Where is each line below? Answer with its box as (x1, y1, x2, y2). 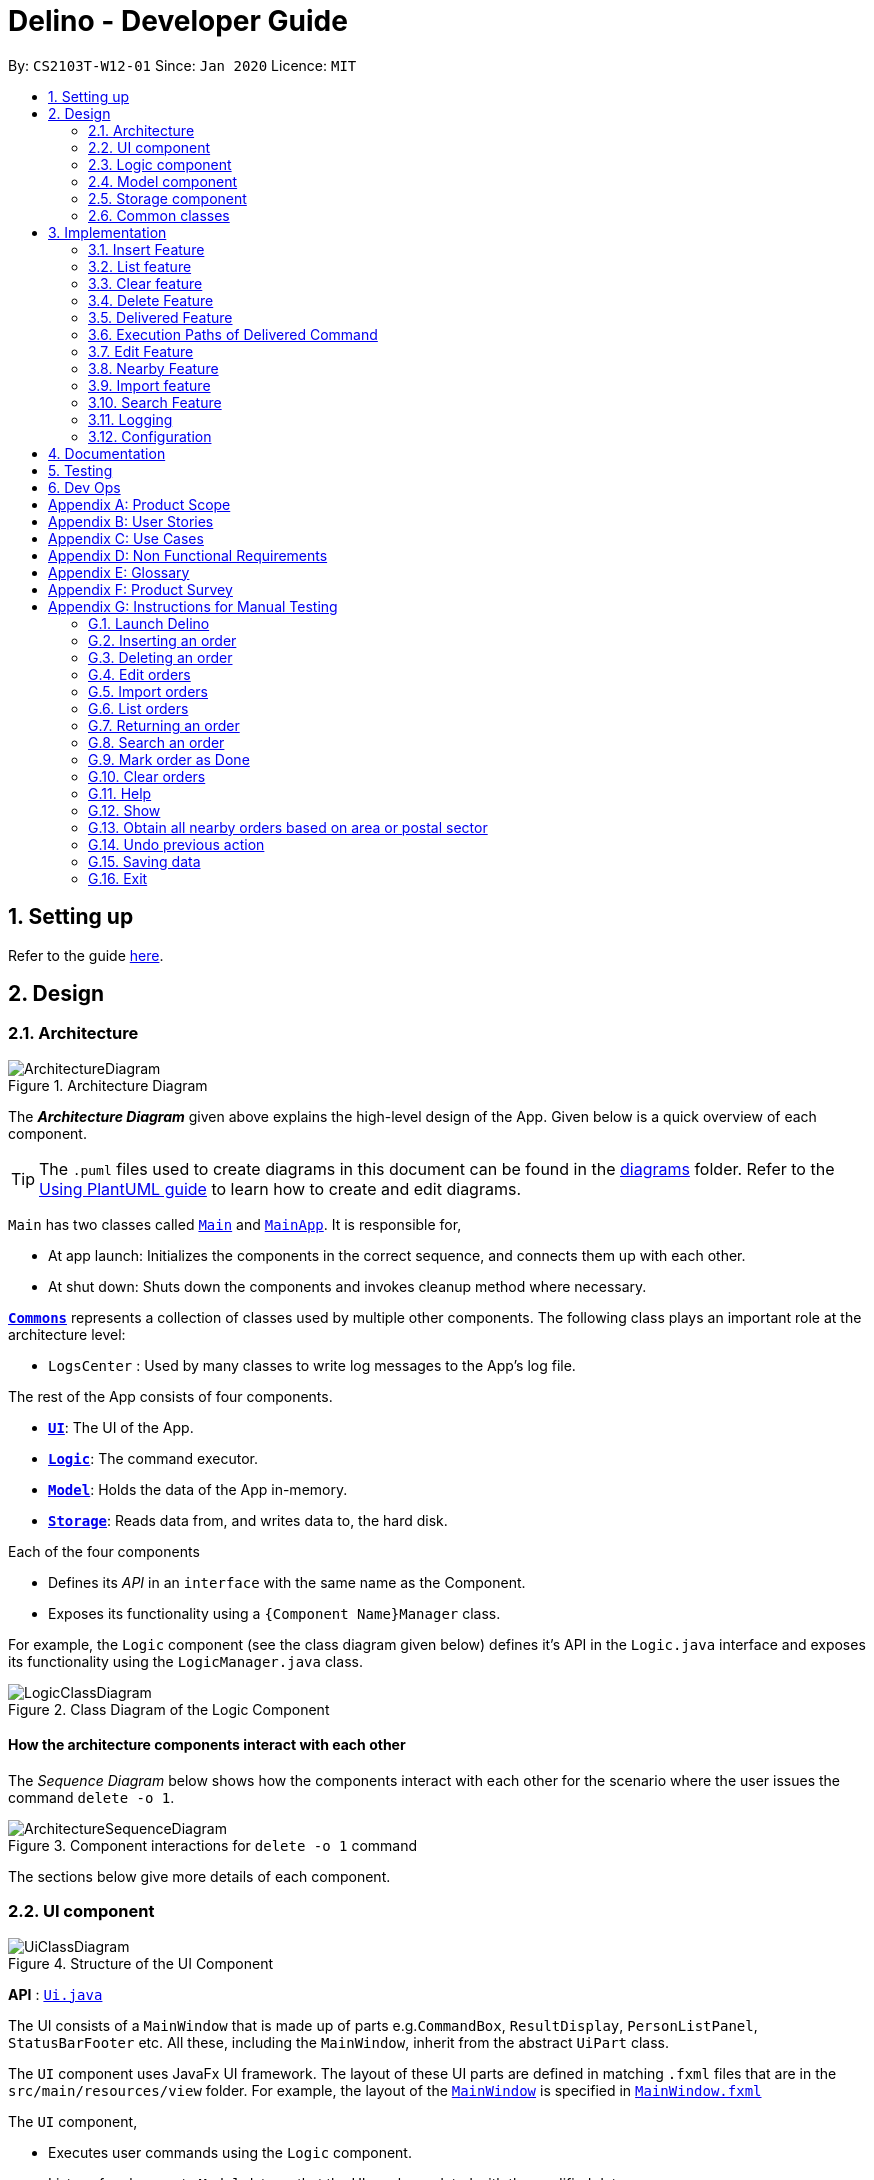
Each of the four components (8, 1542, 200, 1560)
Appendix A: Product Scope (48, 495, 231, 513)
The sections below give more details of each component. (8, 1868, 391, 1886)
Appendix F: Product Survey (48, 580, 233, 598)
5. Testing (48, 461, 113, 479)
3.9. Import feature (88, 376, 211, 394)
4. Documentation (48, 444, 166, 462)
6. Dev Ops (48, 478, 121, 496)
